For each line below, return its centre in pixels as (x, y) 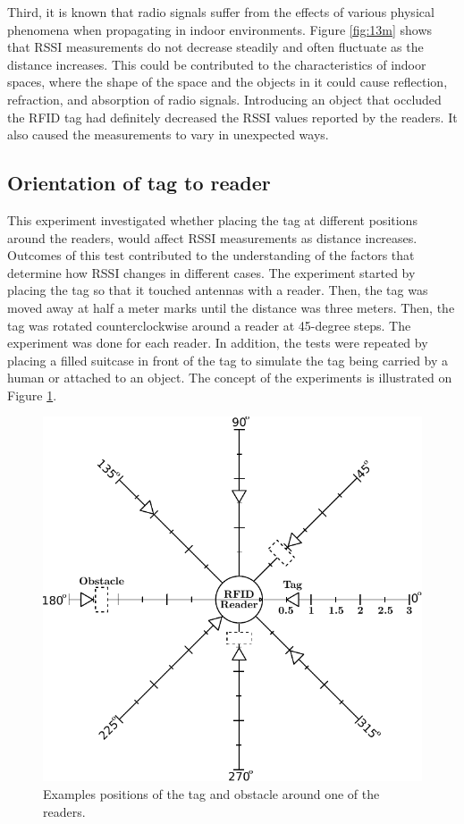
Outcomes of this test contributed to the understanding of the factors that (211, 255)
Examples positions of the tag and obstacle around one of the (211, 794)
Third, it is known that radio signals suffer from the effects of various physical (221, 12)
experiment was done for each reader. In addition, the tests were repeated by (218, 343)
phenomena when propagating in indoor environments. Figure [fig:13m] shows (220, 29)
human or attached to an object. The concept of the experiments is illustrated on (230, 378)
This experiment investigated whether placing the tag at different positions (212, 219)
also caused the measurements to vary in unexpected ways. (168, 135)
